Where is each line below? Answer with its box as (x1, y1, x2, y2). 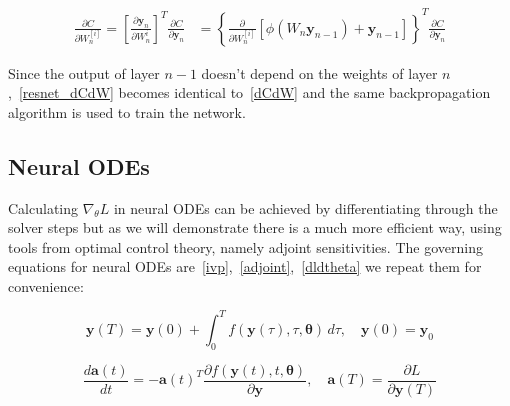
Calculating (8, 197, 79, 218)
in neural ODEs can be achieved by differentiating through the (113, 197, 498, 218)
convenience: (8, 275, 84, 296)
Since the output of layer (8, 62, 160, 83)
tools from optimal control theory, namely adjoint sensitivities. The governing (8, 236, 483, 257)
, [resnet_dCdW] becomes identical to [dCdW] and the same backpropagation (8, 82, 491, 103)
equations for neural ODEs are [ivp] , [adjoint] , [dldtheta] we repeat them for (8, 256, 482, 277)
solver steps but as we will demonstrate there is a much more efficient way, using (8, 217, 502, 238)
